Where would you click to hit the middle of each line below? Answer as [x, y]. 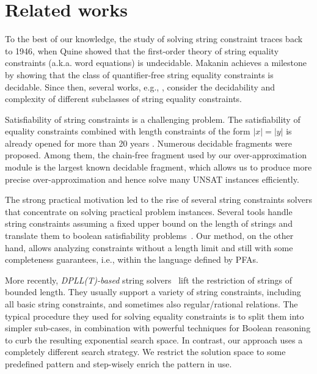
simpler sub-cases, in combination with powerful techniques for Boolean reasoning [158, 328]
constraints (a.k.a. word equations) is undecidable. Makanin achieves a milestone [156, 63]
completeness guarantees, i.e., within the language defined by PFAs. [132, 259]
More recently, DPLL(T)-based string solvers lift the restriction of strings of [149, 280]
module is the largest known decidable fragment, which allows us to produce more [158, 167]
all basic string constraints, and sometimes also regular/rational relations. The [151, 304]
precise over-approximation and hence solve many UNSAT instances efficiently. [152, 179]
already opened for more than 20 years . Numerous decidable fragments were [148, 143]
